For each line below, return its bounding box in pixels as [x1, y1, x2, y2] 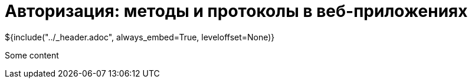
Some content [5, 50, 59, 60]
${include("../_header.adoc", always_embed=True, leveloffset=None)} [5, 32, 275, 42]
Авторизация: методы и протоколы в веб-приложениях [5, 1, 468, 21]
